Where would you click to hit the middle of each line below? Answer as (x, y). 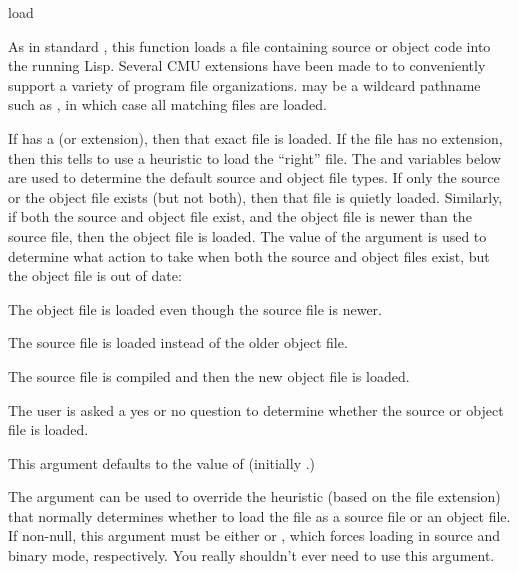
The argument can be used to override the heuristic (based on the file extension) (254, 496)
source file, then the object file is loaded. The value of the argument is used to (247, 235)
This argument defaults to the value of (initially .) (162, 462)
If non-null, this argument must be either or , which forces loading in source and (254, 535)
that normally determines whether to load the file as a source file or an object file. (259, 515)
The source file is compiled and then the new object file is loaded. (209, 375)
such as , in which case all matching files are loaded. (167, 104)
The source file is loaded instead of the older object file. (178, 342)
